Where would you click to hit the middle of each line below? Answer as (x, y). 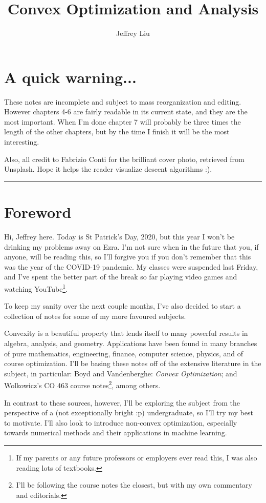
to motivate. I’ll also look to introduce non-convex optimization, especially (121, 422)
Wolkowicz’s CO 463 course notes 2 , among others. (82, 384)
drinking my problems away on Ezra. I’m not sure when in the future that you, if (131, 246)
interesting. (22, 142)
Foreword (38, 212)
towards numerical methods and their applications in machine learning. (116, 432)
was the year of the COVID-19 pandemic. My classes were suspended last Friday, (131, 266)
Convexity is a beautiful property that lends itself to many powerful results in (126, 333)
